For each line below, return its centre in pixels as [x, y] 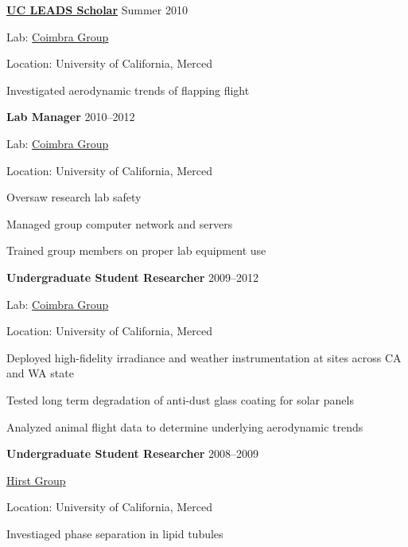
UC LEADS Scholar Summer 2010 [97, 10]
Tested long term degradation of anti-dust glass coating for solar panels [180, 399]
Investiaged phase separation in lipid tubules [115, 533]
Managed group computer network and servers [120, 223]
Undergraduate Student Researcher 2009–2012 [133, 277]
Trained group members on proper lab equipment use [136, 250]
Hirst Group [36, 480]
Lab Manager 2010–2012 [71, 117]
